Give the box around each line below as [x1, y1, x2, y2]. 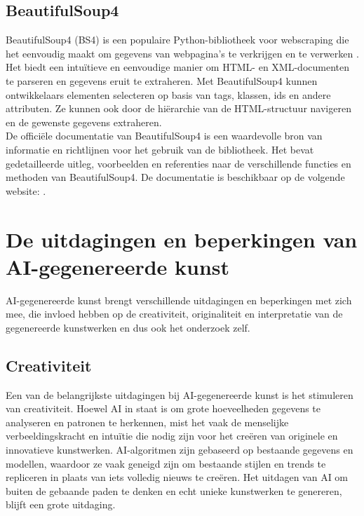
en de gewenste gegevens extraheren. [6, 114, 162, 129]
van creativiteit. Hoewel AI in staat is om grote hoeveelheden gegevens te [6, 401, 321, 416]
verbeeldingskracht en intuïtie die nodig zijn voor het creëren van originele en [6, 428, 338, 443]
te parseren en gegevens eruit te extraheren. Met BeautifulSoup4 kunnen [6, 73, 318, 88]
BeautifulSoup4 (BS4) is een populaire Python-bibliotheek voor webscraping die [6, 32, 349, 47]
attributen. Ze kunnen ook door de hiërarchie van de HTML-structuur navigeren [6, 101, 351, 116]
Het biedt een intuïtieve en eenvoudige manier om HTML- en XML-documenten [6, 60, 349, 74]
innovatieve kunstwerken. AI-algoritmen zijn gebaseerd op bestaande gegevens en [6, 442, 353, 456]
